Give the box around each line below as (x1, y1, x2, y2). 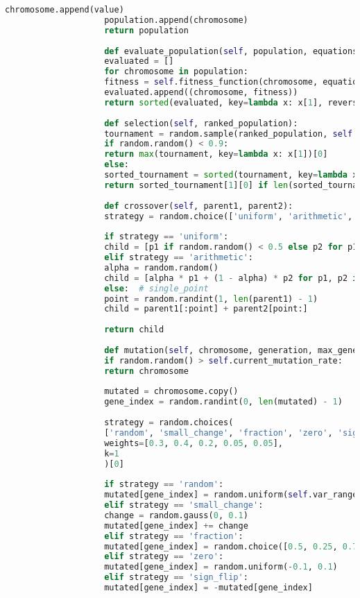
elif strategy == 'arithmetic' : (104, 253, 253, 262)
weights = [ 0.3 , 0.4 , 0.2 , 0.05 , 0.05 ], (104, 438, 284, 448)
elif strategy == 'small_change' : (104, 500, 264, 510)
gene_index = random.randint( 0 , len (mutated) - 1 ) (104, 397, 343, 407)
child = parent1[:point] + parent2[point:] (104, 304, 308, 314)
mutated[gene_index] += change (104, 520, 248, 531)
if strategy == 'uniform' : (104, 232, 229, 242)
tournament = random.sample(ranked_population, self (104, 128, 353, 139)
